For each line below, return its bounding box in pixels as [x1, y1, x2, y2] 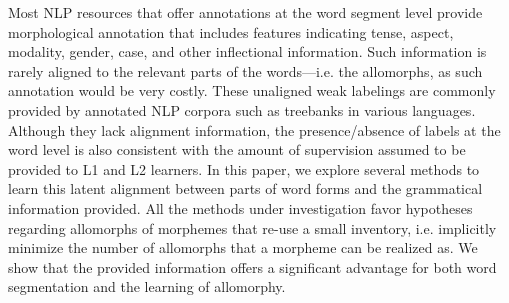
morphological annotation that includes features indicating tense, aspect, [8, 21, 454, 42]
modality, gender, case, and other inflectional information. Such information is [8, 41, 487, 62]
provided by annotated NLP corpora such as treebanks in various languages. [8, 99, 476, 120]
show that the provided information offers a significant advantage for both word [8, 256, 497, 277]
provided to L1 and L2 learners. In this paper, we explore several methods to [8, 158, 480, 179]
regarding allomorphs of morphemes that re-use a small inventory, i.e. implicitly [8, 217, 497, 238]
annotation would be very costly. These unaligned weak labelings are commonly [8, 80, 496, 101]
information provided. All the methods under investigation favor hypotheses [8, 197, 473, 218]
